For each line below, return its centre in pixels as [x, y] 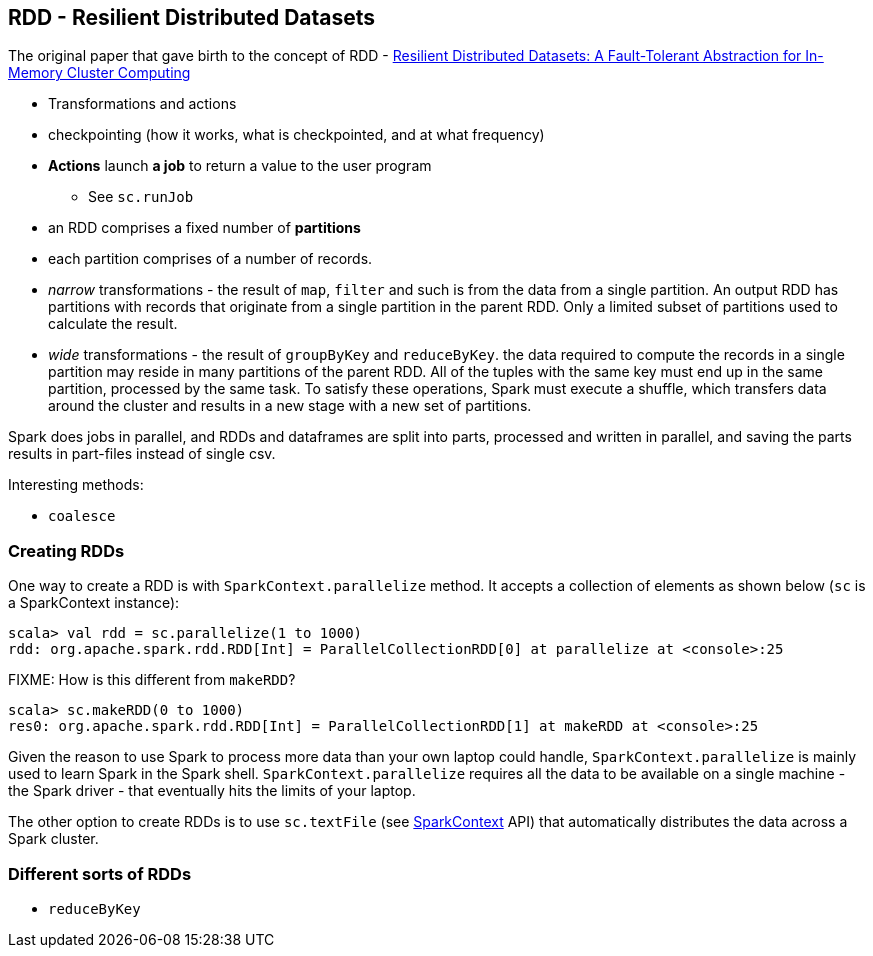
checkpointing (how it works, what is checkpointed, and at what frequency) [296, 135]
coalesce [82, 516]
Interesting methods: [76, 485]
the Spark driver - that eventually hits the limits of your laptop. [212, 791]
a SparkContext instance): [94, 603]
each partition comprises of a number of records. [210, 259]
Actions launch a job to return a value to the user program [240, 166]
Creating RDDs [66, 550]
